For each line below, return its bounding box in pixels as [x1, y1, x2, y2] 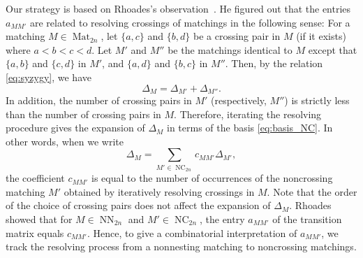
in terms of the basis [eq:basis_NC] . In [167, 120, 333, 135]
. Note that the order [267, 184, 357, 199]
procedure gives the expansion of [6, 120, 145, 135]
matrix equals [6, 225, 64, 240]
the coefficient [6, 171, 65, 185]
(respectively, [211, 93, 267, 108]
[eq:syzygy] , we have [6, 69, 91, 84]
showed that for [6, 211, 73, 226]
